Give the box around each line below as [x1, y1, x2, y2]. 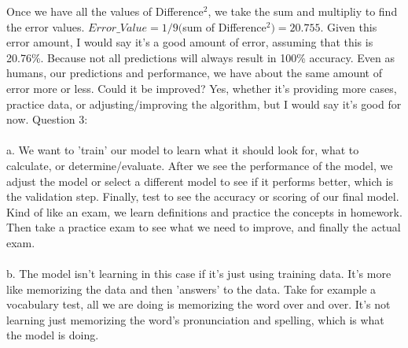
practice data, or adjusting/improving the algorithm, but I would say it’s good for [6, 95, 402, 112]
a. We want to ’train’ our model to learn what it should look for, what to [6, 142, 359, 158]
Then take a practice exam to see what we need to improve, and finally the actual [6, 219, 401, 235]
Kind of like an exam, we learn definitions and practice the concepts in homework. [6, 203, 402, 220]
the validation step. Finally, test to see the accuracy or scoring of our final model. [6, 188, 399, 205]
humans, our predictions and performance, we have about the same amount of [6, 65, 382, 81]
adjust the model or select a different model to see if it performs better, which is [6, 172, 394, 189]
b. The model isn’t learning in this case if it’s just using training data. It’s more [6, 265, 391, 282]
